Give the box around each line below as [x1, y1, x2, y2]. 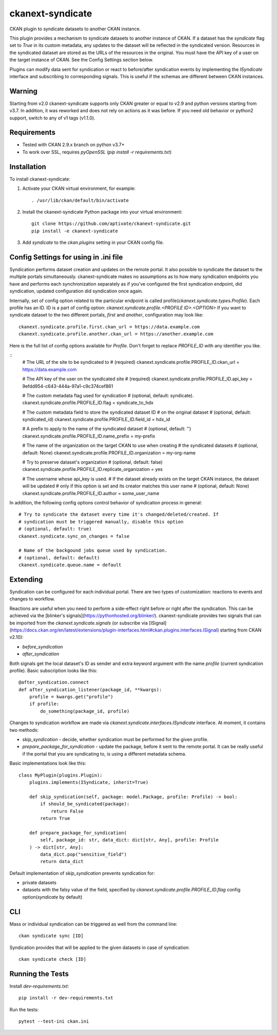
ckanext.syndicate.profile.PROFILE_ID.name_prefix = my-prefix [22, 433, 155, 439]
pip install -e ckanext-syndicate [31, 228, 118, 234]
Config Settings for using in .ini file [9, 253, 123, 261]
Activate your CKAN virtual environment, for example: [22, 185, 136, 191]
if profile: [29, 701, 60, 707]
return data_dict [40, 858, 84, 865]
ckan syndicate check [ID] [18, 956, 87, 962]
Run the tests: [9, 1006, 39, 1012]
